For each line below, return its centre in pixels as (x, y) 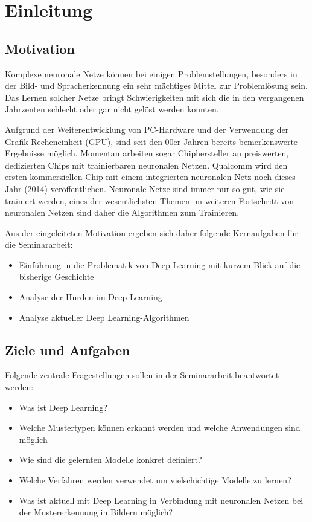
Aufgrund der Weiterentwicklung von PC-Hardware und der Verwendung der (147, 129)
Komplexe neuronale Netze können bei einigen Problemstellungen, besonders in (151, 73)
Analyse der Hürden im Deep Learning (91, 297)
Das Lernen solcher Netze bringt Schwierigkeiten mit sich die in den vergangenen (154, 97)
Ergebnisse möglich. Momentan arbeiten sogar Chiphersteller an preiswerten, (147, 153)
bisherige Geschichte (56, 276)
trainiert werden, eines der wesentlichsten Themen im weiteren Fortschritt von (150, 200)
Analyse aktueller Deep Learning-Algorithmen (104, 317)
